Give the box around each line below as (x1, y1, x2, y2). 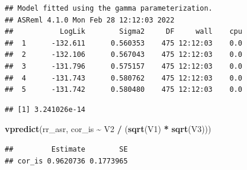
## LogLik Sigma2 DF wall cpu (5, 27, 242, 36)
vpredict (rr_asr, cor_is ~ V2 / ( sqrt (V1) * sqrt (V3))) (5, 123, 211, 135)
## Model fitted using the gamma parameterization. (5, 4, 213, 12)
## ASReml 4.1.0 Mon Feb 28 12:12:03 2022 (5, 15, 175, 24)
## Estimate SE (5, 145, 128, 153)
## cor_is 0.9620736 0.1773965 (5, 156, 128, 165)
